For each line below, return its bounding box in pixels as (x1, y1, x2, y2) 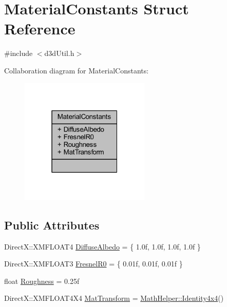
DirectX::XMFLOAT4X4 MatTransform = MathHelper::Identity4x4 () (4, 293, 224, 303)
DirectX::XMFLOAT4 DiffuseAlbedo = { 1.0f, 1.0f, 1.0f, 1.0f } (4, 241, 201, 252)
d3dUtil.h (44, 48, 74, 59)
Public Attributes (4, 217, 100, 233)
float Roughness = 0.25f (4, 275, 80, 286)
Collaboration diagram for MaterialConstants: (4, 65, 149, 75)
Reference (4, 18, 75, 39)
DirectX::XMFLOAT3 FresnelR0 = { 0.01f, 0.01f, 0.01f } (4, 258, 183, 269)
